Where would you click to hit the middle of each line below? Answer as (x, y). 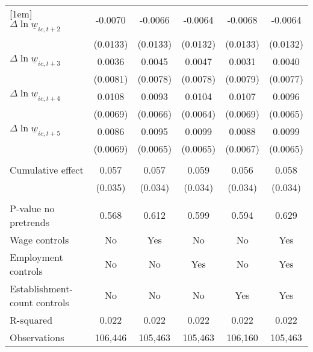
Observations (37, 337)
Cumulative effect (47, 169)
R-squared (31, 319)
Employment (36, 257)
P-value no (32, 208)
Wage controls (39, 239)
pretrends (29, 222)
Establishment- (41, 288)
